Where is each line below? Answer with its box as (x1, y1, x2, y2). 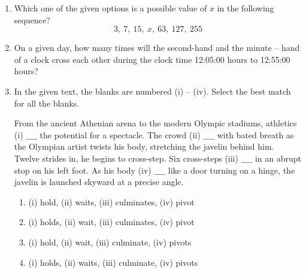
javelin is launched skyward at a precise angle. (14, 175, 184, 188)
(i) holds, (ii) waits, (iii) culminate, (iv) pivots (28, 256, 198, 268)
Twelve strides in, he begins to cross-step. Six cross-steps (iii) (14, 151, 238, 164)
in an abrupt (255, 151, 302, 164)
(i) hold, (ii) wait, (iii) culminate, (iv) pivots (28, 235, 192, 248)
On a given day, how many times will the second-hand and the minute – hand (14, 41, 300, 54)
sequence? (14, 13, 50, 26)
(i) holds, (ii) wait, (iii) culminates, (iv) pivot (28, 216, 195, 228)
